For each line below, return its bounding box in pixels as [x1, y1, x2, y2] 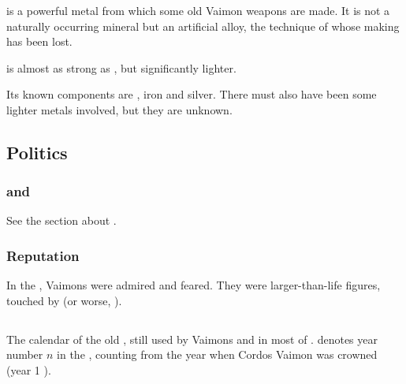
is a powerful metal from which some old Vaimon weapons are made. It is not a [6, 2, 390, 18]
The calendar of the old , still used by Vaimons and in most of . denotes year [6, 330, 378, 347]
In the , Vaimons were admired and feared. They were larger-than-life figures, [6, 277, 381, 293]
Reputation [6, 246, 80, 265]
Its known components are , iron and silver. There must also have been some [6, 86, 377, 103]
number [6, 346, 43, 363]
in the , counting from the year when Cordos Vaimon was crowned [57, 346, 378, 363]
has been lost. [6, 33, 73, 50]
